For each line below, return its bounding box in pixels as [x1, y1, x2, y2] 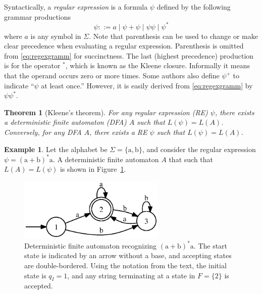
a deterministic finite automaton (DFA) [4, 117, 127, 127]
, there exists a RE [89, 127, 147, 137]
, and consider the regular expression [142, 143, 256, 154]
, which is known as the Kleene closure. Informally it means [65, 60, 250, 71]
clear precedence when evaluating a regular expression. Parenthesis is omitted [4, 40, 244, 51]
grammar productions [4, 11, 71, 22]
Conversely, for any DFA [4, 127, 82, 137]
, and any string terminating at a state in [67, 270, 195, 280]
